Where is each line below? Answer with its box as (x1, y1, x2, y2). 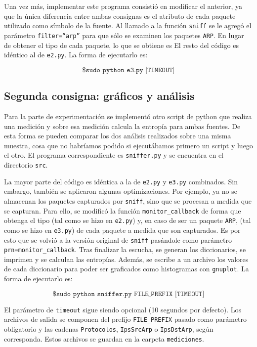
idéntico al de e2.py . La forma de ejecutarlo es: (4, 49, 148, 60)
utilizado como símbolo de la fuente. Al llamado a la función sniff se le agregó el (4, 20, 252, 31)
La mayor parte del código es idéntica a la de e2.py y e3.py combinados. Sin (4, 176, 238, 186)
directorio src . (4, 159, 48, 170)
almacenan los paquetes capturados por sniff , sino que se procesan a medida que (4, 195, 252, 206)
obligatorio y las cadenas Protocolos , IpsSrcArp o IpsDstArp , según (4, 323, 214, 334)
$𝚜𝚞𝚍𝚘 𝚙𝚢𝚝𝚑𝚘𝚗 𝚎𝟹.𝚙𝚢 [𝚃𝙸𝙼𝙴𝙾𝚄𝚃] (82, 66, 175, 74)
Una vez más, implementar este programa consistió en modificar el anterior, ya (4, 1, 242, 11)
